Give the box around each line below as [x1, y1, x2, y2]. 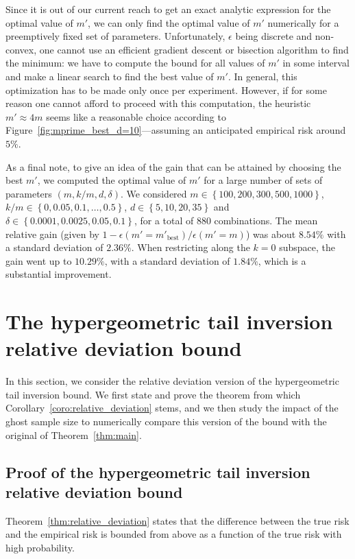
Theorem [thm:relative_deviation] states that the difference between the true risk [5, 513, 350, 527]
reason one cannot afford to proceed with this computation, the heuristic [5, 96, 311, 110]
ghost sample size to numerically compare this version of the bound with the [5, 414, 327, 428]
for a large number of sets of [204, 173, 323, 187]
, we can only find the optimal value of [88, 15, 250, 29]
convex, [5, 42, 37, 56]
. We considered [121, 186, 187, 200]
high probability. [5, 540, 75, 554]
